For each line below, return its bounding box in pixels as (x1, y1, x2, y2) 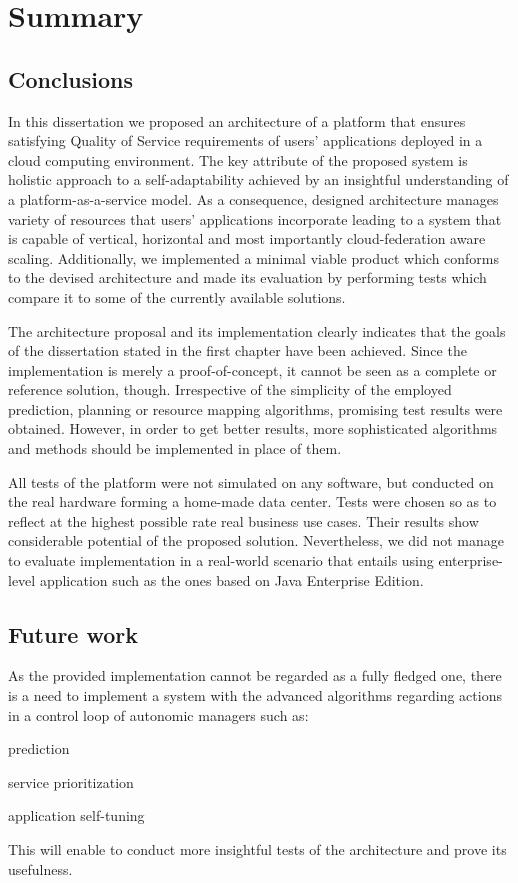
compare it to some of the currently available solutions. (8, 286, 346, 307)
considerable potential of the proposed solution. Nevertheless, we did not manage (8, 530, 504, 551)
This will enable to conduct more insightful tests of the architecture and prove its (8, 839, 507, 859)
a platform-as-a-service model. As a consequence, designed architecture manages (8, 188, 499, 209)
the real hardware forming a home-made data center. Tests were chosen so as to (8, 491, 497, 512)
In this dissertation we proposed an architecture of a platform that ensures (8, 110, 466, 131)
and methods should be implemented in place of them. (8, 438, 342, 459)
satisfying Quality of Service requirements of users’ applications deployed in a (8, 130, 483, 151)
